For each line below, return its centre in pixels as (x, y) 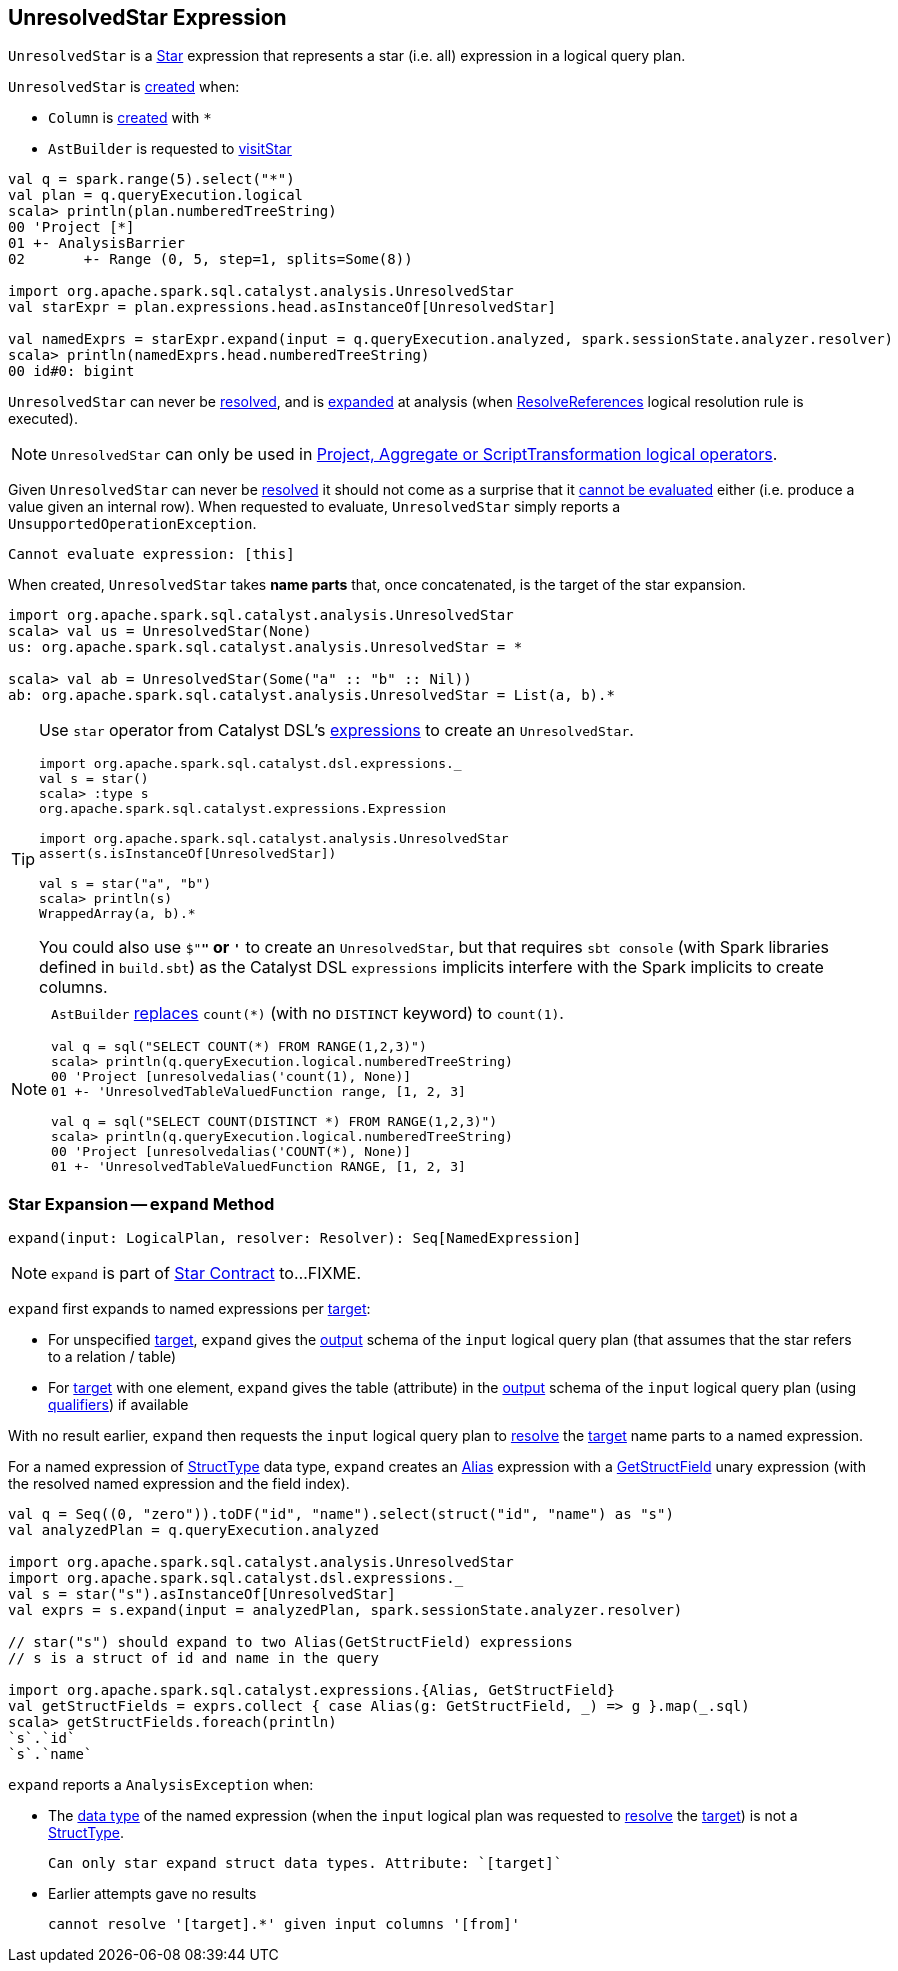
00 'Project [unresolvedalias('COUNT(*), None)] (231, 1152)
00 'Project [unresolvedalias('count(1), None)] (231, 1077)
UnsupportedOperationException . (132, 524)
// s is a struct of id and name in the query (193, 1658)
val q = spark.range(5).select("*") (151, 179)
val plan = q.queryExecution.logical (156, 195)
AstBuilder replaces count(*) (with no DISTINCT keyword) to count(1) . (307, 1013)
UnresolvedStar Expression (147, 17)
